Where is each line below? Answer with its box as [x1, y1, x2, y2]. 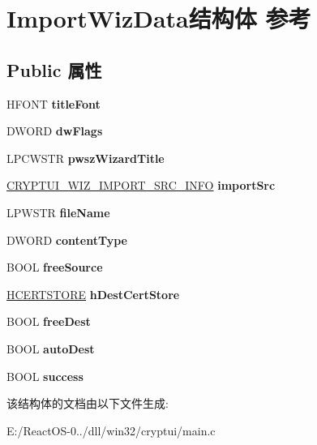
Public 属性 [6, 57, 102, 82]
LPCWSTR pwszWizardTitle [6, 149, 165, 166]
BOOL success [6, 367, 84, 384]
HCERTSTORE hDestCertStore [6, 285, 180, 302]
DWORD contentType [6, 231, 127, 248]
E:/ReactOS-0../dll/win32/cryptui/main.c [6, 421, 216, 439]
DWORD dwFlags [6, 122, 103, 139]
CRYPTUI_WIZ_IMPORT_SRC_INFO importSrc [6, 177, 276, 194]
